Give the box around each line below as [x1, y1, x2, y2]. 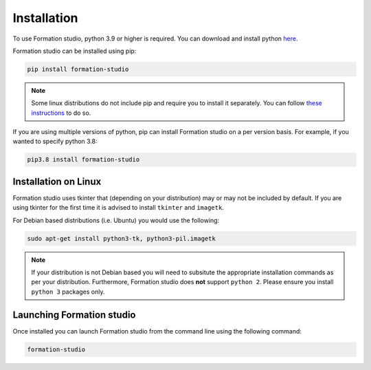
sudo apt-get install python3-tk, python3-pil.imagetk [27, 235, 216, 242]
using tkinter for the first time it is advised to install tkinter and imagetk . [12, 204, 225, 212]
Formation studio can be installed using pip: [12, 47, 137, 55]
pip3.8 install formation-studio [27, 155, 140, 164]
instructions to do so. [31, 109, 91, 117]
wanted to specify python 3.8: [12, 138, 98, 146]
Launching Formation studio [12, 309, 136, 320]
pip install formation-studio [27, 65, 129, 73]
